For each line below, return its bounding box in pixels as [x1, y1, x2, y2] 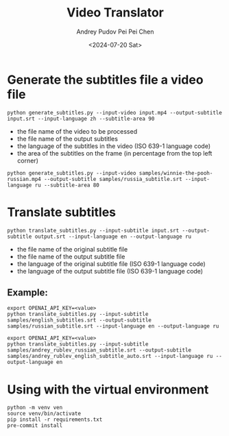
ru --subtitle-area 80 [34, 182, 99, 189]
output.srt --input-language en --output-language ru [34, 233, 192, 240]
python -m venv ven [7, 404, 63, 411]
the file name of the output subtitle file [16, 252, 125, 261]
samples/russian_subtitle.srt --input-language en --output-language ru [7, 323, 219, 330]
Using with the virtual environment [7, 382, 209, 397]
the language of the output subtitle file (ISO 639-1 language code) [16, 267, 204, 275]
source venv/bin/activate [7, 410, 81, 417]
